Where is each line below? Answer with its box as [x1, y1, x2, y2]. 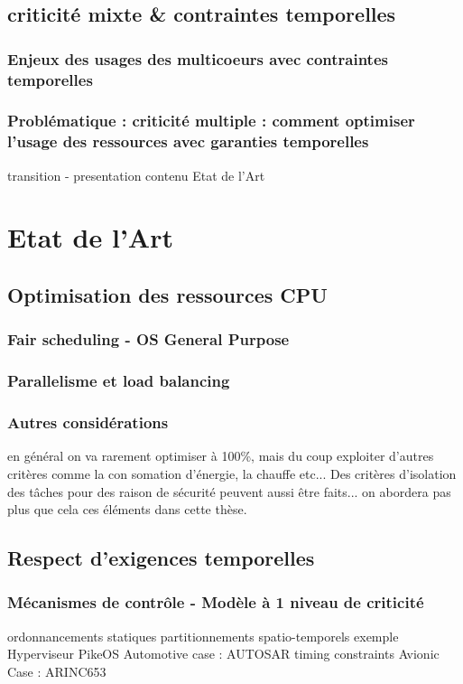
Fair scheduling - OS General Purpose [7, 328, 290, 351]
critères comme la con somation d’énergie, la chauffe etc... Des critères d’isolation [7, 464, 457, 483]
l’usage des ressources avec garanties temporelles [7, 130, 369, 153]
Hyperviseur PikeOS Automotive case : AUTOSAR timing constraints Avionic [7, 644, 440, 663]
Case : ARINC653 [7, 661, 106, 680]
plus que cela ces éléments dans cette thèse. [7, 500, 247, 519]
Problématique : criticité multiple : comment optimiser [7, 109, 415, 132]
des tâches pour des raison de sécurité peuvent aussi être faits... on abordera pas [7, 482, 451, 501]
